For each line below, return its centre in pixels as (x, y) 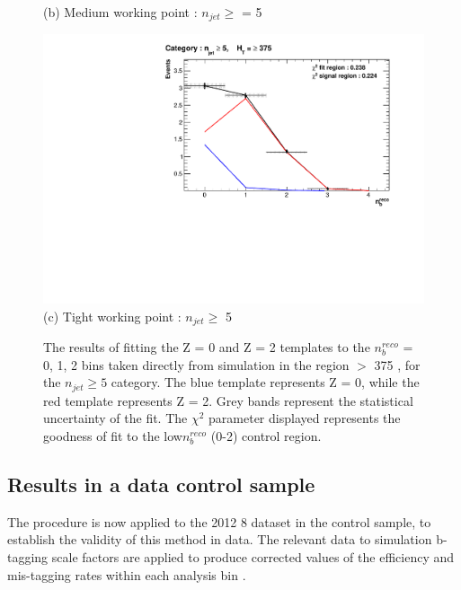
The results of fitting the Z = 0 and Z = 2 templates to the (207, 347)
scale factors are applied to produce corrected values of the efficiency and (253, 556)
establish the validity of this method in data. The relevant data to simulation (220, 539)
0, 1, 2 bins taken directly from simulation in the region (196, 364)
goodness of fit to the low (113, 435)
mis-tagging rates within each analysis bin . (127, 574)
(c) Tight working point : (112, 316)
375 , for (397, 364)
